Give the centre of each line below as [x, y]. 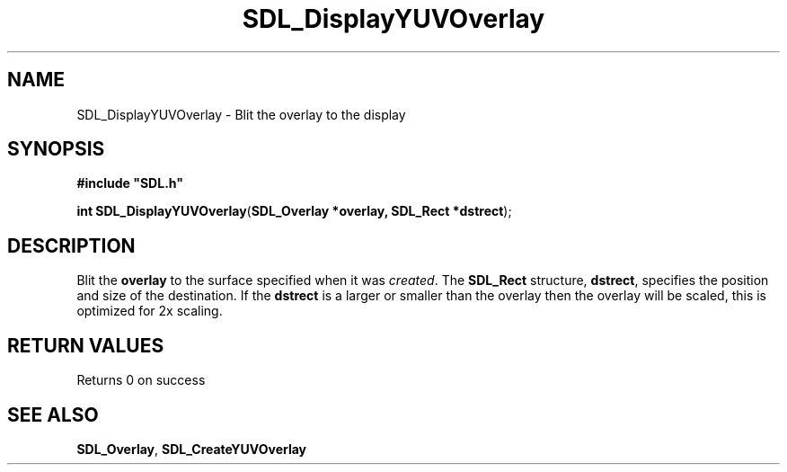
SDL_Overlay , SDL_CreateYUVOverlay [192, 449]
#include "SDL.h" [130, 183]
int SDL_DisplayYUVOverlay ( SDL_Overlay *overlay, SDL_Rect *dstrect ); [294, 211]
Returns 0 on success [141, 380]
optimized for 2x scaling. [150, 311]
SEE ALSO [53, 414]
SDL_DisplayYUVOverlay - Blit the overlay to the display [241, 114]
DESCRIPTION [71, 245]
